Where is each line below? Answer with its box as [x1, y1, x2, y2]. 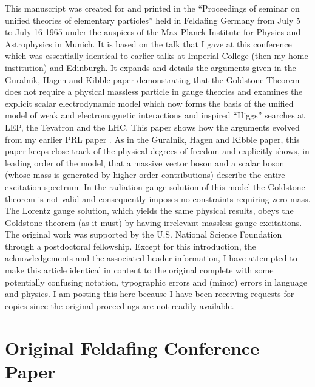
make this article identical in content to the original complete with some [5, 264, 274, 276]
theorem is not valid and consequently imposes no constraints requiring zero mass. [5, 192, 311, 205]
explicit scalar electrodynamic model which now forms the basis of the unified [5, 97, 294, 109]
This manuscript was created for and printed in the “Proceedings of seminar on [5, 2, 300, 14]
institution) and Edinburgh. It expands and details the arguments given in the [5, 61, 296, 74]
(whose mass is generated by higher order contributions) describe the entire [5, 168, 285, 181]
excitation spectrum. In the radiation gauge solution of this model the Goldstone [5, 180, 305, 193]
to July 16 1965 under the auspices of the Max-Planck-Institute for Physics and [5, 26, 301, 38]
